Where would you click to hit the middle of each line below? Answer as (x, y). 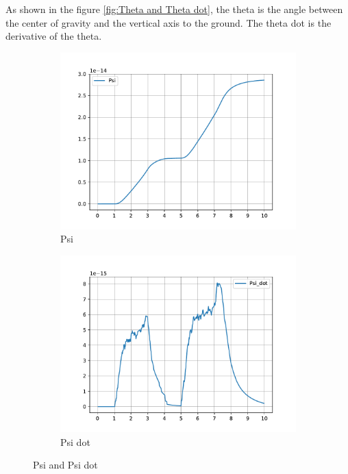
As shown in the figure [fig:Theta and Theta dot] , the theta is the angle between (174, 9)
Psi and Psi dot (65, 465)
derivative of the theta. (54, 36)
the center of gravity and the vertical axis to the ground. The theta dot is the (169, 22)
